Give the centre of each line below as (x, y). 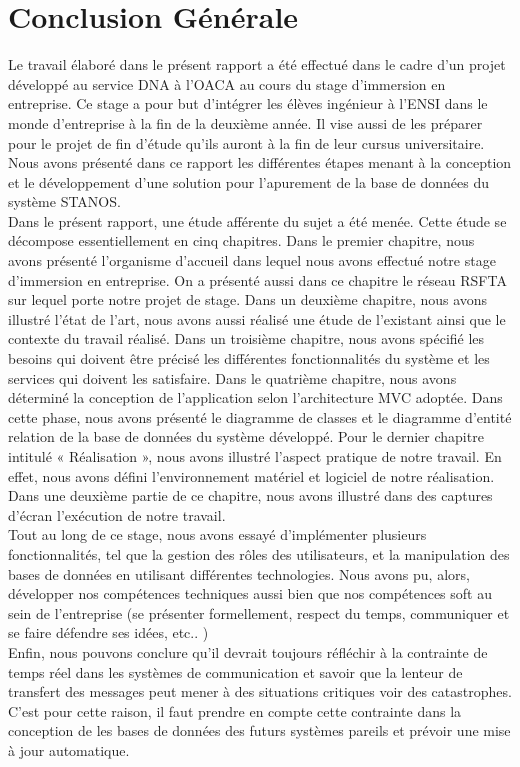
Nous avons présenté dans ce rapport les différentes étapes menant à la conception (260, 162)
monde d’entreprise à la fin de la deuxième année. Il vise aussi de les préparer (245, 122)
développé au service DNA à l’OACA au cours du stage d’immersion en (227, 83)
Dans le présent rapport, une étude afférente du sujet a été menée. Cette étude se (257, 220)
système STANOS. (64, 201)
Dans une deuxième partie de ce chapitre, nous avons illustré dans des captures (250, 495)
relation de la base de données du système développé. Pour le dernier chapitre (246, 436)
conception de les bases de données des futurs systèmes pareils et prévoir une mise (259, 730)
